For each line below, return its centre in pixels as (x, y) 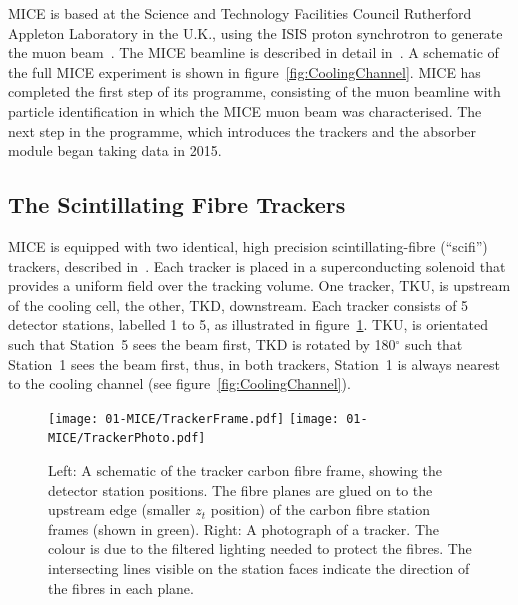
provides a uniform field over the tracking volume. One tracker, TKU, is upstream (259, 285)
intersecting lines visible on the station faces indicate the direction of (259, 567)
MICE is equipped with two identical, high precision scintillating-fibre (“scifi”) (248, 245)
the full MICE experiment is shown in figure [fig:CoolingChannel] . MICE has (244, 71)
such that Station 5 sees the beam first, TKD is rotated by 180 (202, 343)
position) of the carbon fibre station (320, 509)
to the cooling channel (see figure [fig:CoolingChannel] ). (179, 383)
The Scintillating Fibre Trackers (177, 204)
